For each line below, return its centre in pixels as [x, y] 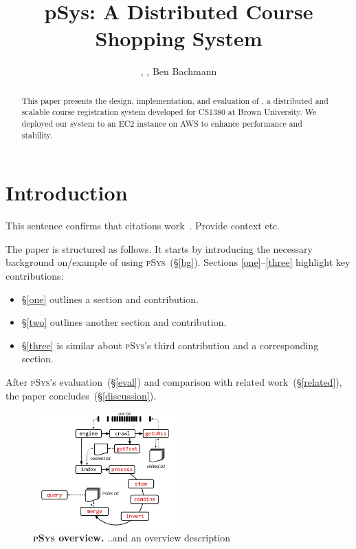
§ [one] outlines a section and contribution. [110, 299]
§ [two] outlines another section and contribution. [124, 322]
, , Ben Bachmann [179, 71]
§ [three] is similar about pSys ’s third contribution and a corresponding [170, 345]
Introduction [67, 193]
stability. [37, 135]
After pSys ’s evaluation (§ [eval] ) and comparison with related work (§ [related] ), [174, 382]
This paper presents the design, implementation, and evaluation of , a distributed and [175, 100]
